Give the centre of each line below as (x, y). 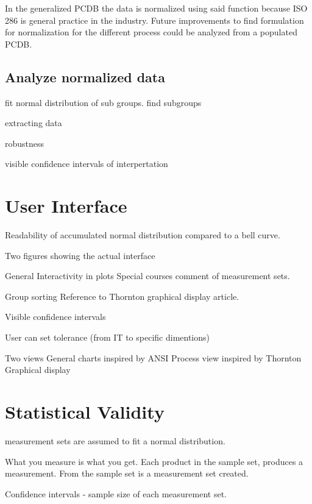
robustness (25, 143)
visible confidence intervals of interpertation (87, 164)
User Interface (66, 206)
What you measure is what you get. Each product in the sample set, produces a (154, 461)
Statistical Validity (85, 412)
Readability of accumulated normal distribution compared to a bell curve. (143, 235)
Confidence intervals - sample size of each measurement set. (116, 493)
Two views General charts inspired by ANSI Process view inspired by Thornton (153, 357)
